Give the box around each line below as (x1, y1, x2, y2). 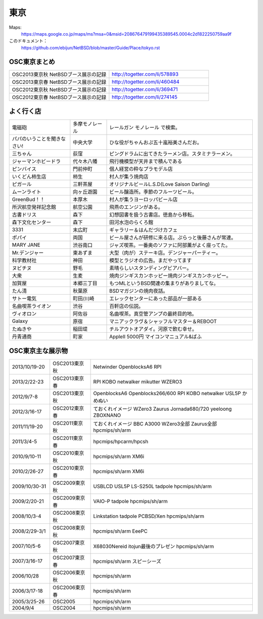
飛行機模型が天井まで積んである (109, 158, 183, 165)
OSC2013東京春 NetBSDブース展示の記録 (12, 79, 107, 85)
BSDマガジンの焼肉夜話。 (109, 288, 168, 295)
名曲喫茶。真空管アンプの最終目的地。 (109, 310, 197, 317)
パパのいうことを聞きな (12, 136, 66, 142)
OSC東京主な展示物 (9, 346, 68, 355)
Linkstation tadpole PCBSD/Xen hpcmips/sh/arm (93, 513, 205, 519)
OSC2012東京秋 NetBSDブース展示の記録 (12, 86, 107, 93)
